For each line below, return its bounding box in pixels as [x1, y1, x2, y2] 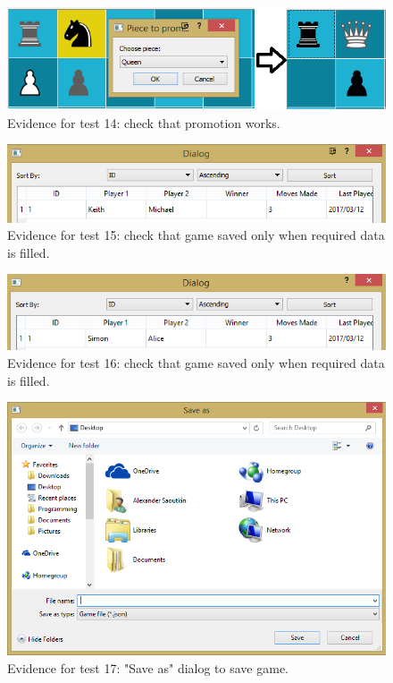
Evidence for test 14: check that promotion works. [7, 113, 280, 132]
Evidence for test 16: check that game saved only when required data [7, 353, 385, 371]
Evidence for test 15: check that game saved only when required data [7, 226, 385, 244]
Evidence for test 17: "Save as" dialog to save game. [7, 658, 288, 677]
